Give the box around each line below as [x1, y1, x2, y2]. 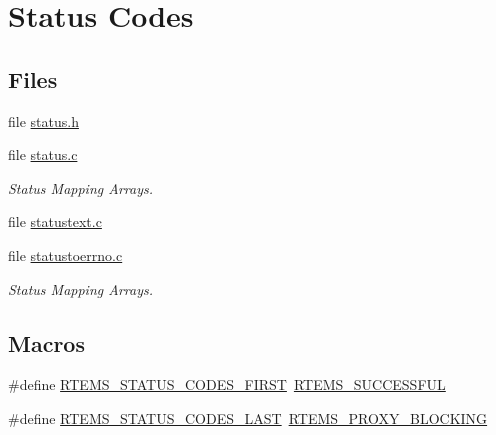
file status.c [8, 144, 78, 165]
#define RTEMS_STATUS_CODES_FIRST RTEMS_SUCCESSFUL [8, 374, 446, 395]
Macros [8, 327, 85, 358]
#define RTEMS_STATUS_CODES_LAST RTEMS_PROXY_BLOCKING [8, 407, 488, 428]
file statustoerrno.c [8, 244, 123, 265]
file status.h [8, 110, 79, 131]
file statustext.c [8, 211, 102, 232]
